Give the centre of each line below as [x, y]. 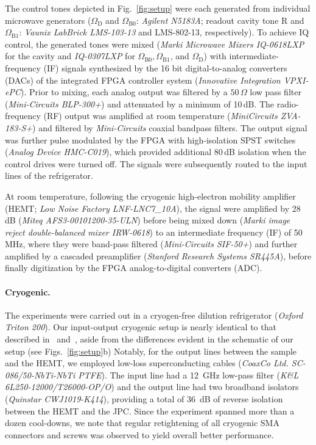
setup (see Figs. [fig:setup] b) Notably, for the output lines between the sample [151, 351]
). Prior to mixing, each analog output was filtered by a [124, 92]
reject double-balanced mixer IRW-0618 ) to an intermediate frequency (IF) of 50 [154, 232]
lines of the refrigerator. [49, 175]
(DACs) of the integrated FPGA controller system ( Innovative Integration [143, 80]
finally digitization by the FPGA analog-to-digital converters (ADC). [134, 268]
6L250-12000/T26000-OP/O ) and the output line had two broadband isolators [152, 387]
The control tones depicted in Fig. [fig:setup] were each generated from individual [158, 8]
